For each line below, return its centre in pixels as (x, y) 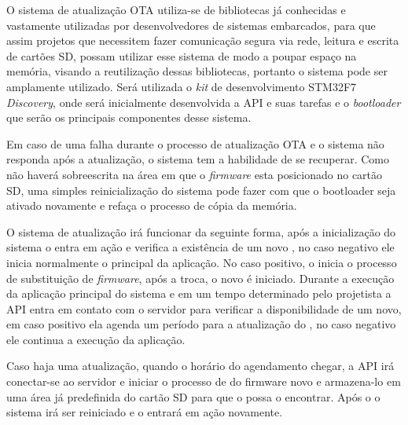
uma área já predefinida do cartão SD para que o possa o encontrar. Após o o (193, 396)
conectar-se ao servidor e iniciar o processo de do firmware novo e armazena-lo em (204, 381)
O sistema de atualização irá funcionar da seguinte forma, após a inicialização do (201, 231)
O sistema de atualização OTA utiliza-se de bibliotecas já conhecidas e (176, 9)
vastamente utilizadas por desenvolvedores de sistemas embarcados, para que (191, 25)
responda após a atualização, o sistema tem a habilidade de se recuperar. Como (198, 159)
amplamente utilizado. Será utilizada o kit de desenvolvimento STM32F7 (182, 86)
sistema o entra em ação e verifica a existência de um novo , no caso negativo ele (200, 247)
